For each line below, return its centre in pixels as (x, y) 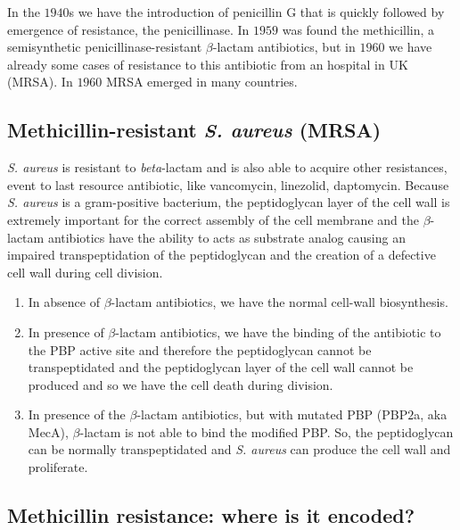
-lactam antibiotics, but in (284, 47)
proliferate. (58, 467)
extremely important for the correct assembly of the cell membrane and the (213, 219)
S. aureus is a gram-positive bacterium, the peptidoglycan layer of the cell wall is (229, 202)
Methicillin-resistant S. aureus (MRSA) (194, 130)
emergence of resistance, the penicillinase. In (128, 29)
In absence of (64, 302)
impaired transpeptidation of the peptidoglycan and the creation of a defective (222, 255)
